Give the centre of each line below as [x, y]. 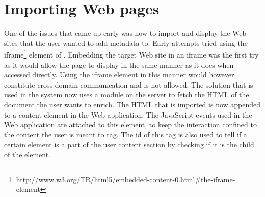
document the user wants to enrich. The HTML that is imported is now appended [132, 104]
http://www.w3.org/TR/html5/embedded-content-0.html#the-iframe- [126, 179]
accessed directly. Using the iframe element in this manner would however [119, 75]
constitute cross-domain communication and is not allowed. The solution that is [129, 84]
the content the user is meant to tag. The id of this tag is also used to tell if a [126, 134]
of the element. [27, 154]
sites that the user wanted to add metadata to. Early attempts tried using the [126, 43]
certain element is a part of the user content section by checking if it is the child [129, 144]
